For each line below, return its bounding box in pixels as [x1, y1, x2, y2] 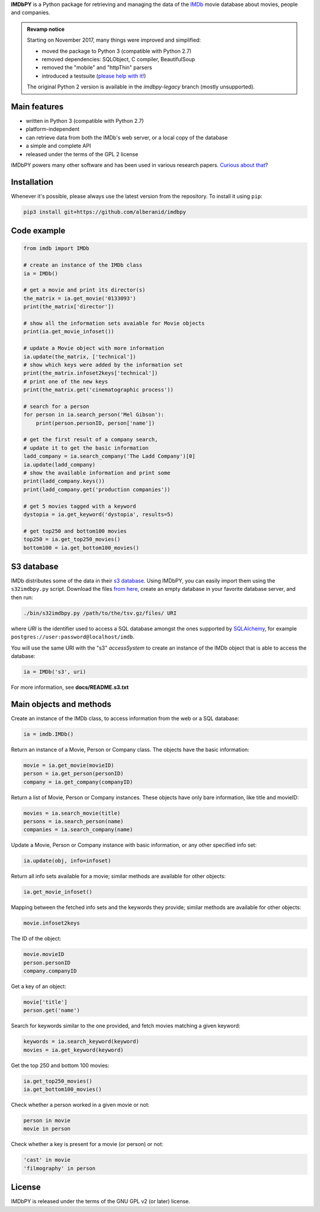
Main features [11, 102, 64, 112]
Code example [11, 226, 66, 236]
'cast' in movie [23, 1157, 71, 1163]
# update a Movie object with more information [23, 345, 164, 352]
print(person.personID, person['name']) [36, 419, 155, 426]
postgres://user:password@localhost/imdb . [11, 633, 135, 641]
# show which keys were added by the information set [23, 361, 183, 368]
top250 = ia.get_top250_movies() [23, 536, 121, 543]
